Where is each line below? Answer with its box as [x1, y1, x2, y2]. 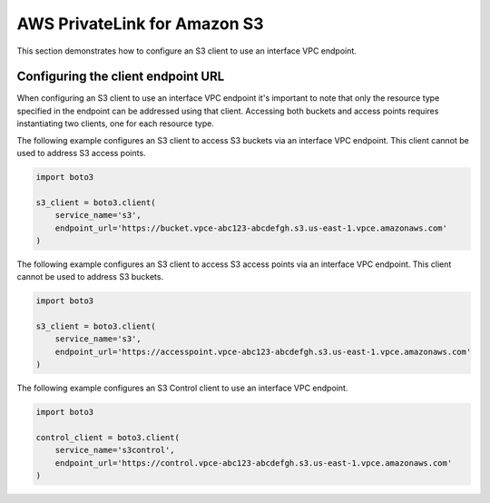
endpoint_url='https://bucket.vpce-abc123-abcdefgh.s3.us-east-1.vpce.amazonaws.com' [54, 222, 448, 233]
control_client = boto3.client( [35, 432, 181, 443]
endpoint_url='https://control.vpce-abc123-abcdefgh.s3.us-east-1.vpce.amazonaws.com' [54, 458, 453, 468]
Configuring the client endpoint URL [16, 69, 225, 84]
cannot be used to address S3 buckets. [16, 271, 163, 282]
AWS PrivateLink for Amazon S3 [16, 14, 264, 34]
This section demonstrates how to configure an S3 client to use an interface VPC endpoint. [16, 45, 358, 56]
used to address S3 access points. [16, 148, 146, 159]
